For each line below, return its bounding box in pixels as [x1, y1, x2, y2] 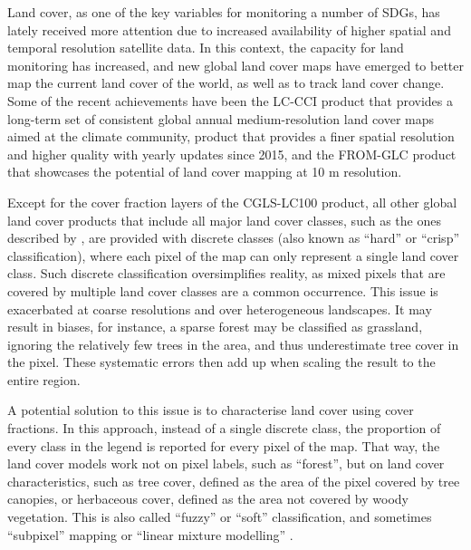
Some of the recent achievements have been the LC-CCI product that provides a [7, 91, 453, 110]
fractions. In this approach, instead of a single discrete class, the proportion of [7, 419, 441, 438]
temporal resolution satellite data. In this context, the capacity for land [7, 38, 404, 57]
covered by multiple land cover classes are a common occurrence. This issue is [7, 281, 438, 300]
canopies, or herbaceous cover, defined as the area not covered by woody [7, 489, 409, 508]
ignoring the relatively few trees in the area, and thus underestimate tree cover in [7, 334, 459, 353]
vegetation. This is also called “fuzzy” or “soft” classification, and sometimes [7, 507, 432, 526]
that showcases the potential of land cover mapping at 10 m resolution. [7, 162, 402, 181]
